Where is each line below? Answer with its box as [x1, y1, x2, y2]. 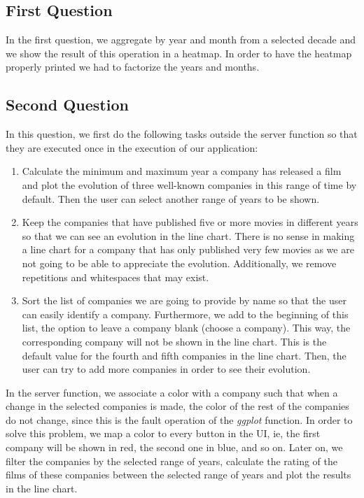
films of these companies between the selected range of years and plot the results [6, 467, 351, 482]
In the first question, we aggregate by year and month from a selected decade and [6, 32, 356, 47]
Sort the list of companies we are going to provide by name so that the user [22, 293, 346, 308]
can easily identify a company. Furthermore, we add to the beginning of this [22, 306, 349, 321]
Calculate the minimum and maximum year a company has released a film [22, 164, 342, 178]
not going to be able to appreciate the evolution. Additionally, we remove [22, 255, 337, 270]
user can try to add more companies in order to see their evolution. [22, 362, 311, 376]
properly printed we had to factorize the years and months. [6, 59, 260, 74]
